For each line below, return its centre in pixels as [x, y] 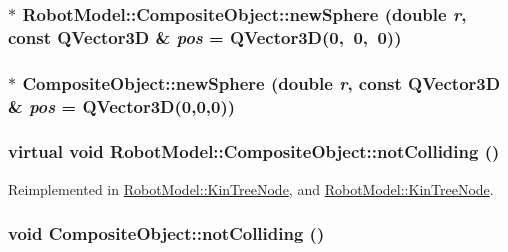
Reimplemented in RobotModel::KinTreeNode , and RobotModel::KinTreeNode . [251, 188]
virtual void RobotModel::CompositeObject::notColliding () [254, 151]
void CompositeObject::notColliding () [166, 233]
